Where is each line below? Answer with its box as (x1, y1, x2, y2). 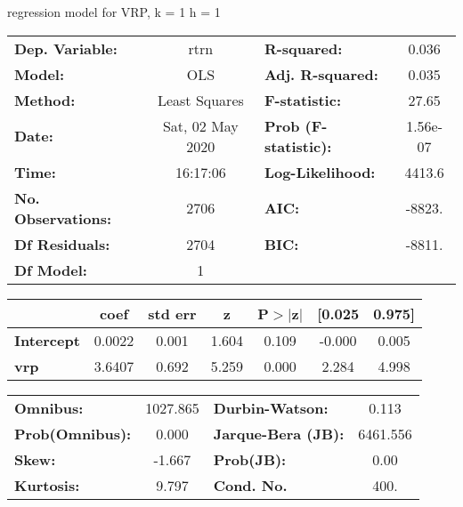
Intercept (14, 329, 80, 350)
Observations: (14, 207, 112, 229)
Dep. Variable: (14, 37, 118, 59)
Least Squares (157, 89, 244, 110)
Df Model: (14, 259, 87, 280)
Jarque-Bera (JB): (213, 422, 345, 444)
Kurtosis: (14, 474, 80, 495)
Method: (14, 89, 76, 110)
